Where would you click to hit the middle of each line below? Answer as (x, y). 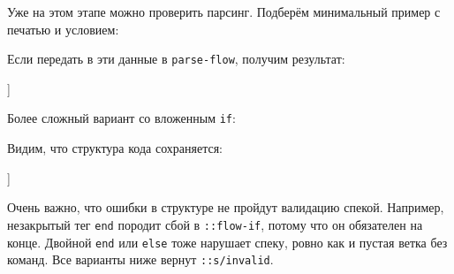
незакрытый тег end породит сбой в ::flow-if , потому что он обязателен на (215, 224)
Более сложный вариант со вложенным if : (121, 118)
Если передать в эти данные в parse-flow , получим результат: (176, 59)
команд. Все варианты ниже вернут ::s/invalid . (140, 259)
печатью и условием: (63, 29)
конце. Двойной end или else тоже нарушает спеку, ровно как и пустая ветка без (227, 242)
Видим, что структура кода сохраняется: (115, 148)
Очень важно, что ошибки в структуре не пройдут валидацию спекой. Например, (226, 207)
